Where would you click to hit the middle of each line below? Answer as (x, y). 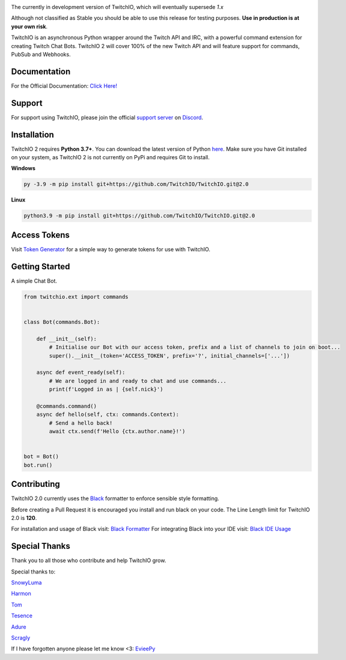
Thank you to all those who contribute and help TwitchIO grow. (89, 561)
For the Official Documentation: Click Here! (64, 86)
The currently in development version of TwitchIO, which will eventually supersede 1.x (117, 7)
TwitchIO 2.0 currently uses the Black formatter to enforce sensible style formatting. (115, 498)
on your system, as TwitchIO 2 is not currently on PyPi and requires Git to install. (111, 157)
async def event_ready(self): (81, 372)
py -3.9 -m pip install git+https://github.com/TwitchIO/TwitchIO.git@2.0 (136, 184)
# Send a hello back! (81, 423)
